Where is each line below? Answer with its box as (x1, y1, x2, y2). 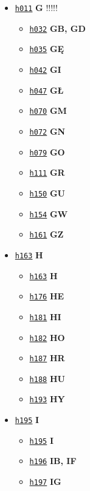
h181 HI (29, 310, 61, 323)
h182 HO (29, 331, 65, 343)
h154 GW (29, 207, 68, 220)
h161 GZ (29, 228, 64, 241)
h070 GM (29, 104, 67, 117)
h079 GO (29, 145, 65, 158)
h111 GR (29, 166, 65, 179)
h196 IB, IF (29, 454, 77, 467)
